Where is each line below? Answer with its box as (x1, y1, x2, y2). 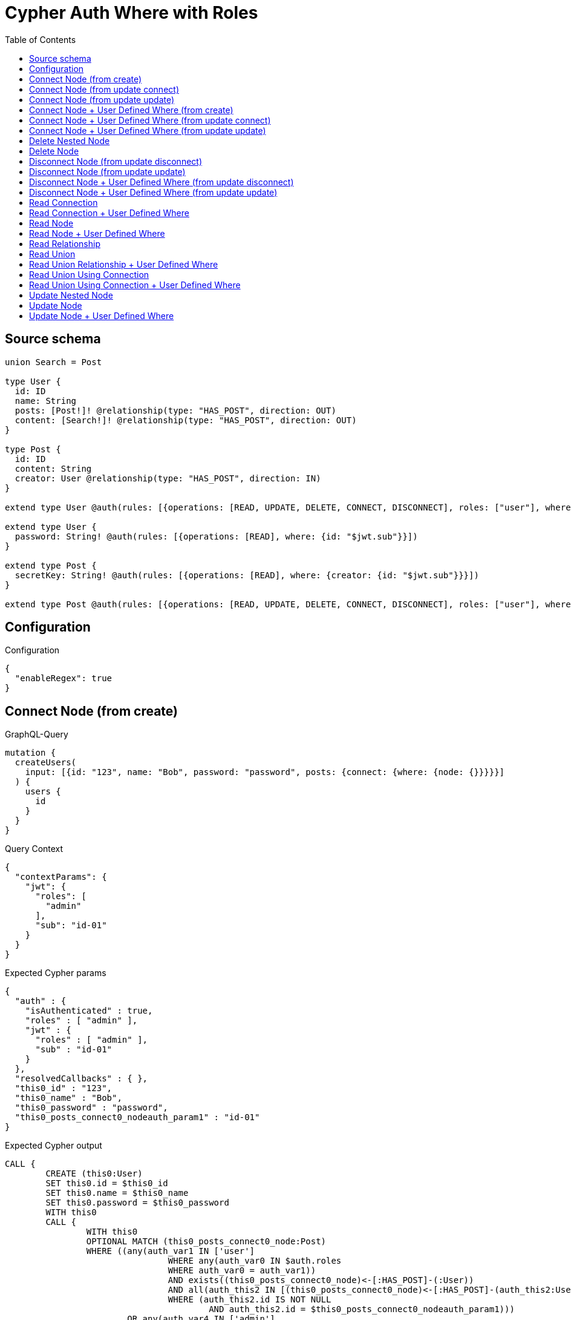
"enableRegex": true (15, 673, 113, 684)
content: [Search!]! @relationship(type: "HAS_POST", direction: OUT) (15, 415, 357, 425)
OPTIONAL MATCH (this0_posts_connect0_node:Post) (86, 1236, 327, 1247)
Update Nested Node (29, 289, 113, 300)
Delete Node (29, 145, 79, 156)
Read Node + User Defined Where (29, 228, 165, 239)
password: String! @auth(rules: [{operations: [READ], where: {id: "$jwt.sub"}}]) (15, 531, 418, 541)
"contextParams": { (15, 872, 107, 882)
